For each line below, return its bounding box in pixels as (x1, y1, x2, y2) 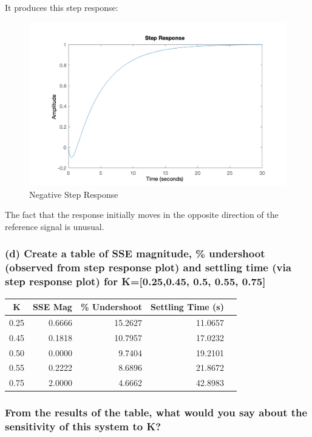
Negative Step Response (29, 188, 118, 200)
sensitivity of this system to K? (5, 419, 161, 434)
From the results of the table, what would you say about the (5, 405, 308, 420)
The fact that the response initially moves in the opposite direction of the (5, 208, 279, 221)
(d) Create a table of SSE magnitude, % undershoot (5, 246, 265, 261)
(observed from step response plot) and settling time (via (5, 260, 291, 275)
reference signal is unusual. (5, 220, 104, 232)
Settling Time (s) (151, 300, 224, 313)
